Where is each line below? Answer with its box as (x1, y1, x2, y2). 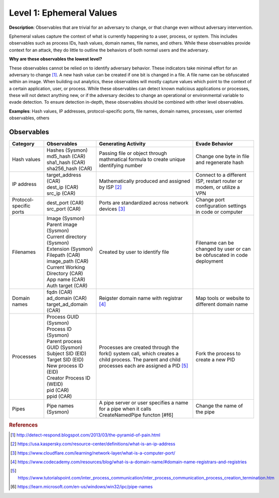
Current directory (46, 233, 87, 240)
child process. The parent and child (98, 356, 181, 363)
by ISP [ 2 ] (98, 184, 122, 191)
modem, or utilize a (196, 184, 240, 191)
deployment (196, 258, 224, 265)
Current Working (46, 264, 85, 271)
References (9, 421, 38, 428)
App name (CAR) (46, 276, 86, 283)
